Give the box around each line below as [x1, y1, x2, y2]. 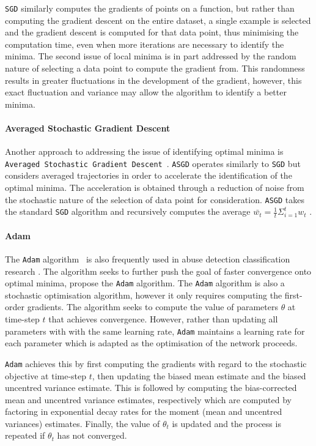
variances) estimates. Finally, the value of [5, 417, 160, 429]
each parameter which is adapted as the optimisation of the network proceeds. [5, 336, 298, 349]
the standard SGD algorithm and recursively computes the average [5, 205, 251, 218]
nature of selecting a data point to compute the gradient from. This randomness [5, 62, 305, 75]
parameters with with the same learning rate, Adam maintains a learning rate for [5, 324, 305, 337]
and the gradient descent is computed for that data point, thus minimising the [5, 26, 299, 39]
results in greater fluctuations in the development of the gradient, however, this [5, 73, 302, 86]
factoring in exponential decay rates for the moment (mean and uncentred [5, 405, 282, 418]
